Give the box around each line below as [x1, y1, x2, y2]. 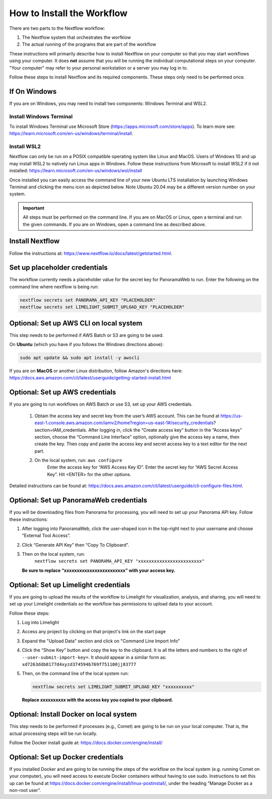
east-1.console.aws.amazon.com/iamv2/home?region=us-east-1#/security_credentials [34, 420, 214, 426]
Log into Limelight [22, 619, 59, 625]
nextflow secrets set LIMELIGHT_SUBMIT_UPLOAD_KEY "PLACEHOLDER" [20, 304, 185, 310]
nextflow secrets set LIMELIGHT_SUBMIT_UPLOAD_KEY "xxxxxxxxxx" [32, 684, 195, 690]
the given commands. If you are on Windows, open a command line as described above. [23, 221, 207, 227]
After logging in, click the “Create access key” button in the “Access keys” [88, 427, 242, 433]
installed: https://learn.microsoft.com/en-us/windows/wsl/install [9, 168, 142, 174]
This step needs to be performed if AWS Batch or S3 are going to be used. [9, 332, 164, 338]
